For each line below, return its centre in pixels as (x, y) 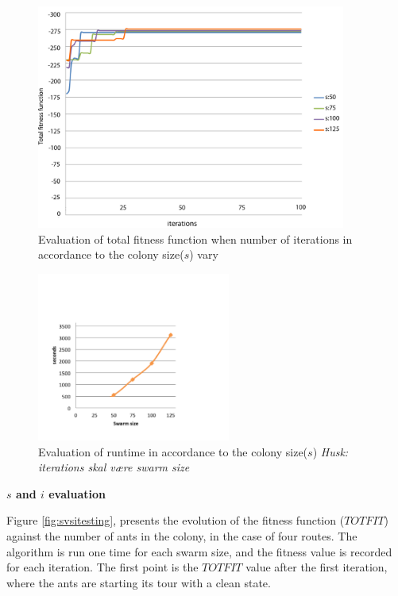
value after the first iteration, (317, 567)
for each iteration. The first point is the (102, 567)
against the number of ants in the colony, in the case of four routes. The (182, 535)
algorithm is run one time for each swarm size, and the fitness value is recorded (199, 551)
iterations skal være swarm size (114, 467)
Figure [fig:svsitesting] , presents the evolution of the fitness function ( (176, 520)
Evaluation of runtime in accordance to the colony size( (173, 451)
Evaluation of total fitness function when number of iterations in (195, 238)
